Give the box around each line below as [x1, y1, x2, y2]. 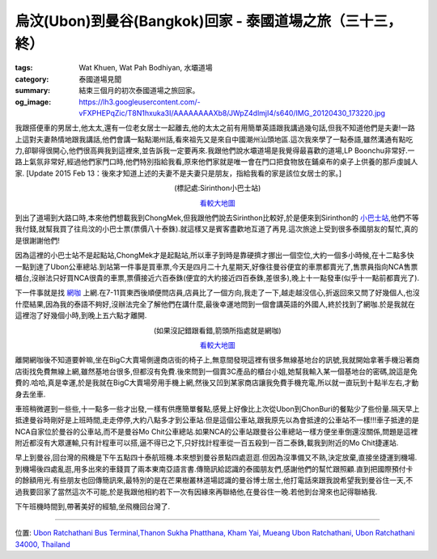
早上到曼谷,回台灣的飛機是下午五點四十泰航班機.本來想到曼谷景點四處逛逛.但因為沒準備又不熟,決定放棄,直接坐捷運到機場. [15, 453, 418, 463]
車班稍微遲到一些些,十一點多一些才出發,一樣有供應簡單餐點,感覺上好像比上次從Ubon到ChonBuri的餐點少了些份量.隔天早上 [15, 404, 420, 413]
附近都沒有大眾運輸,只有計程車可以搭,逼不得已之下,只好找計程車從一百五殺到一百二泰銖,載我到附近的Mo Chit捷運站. [15, 438, 399, 448]
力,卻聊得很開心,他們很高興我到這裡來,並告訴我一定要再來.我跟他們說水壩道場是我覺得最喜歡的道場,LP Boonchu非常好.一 [15, 146, 415, 155]
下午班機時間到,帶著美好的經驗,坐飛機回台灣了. [15, 502, 171, 511]
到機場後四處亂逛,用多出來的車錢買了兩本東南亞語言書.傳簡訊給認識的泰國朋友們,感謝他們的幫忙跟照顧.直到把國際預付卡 [15, 464, 414, 473]
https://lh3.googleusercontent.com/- [78, 97, 202, 107]
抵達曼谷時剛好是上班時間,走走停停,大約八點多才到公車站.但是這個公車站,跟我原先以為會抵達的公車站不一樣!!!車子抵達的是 [15, 415, 420, 425]
